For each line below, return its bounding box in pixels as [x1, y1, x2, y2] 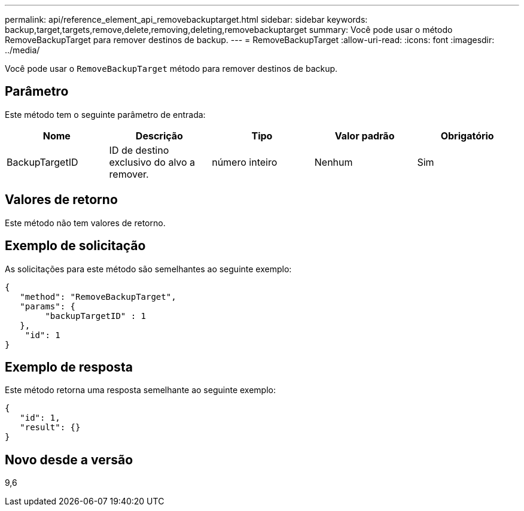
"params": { [20, 301, 76, 311]
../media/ [5, 45, 40, 55]
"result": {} [20, 422, 81, 433]
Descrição [135, 129, 183, 142]
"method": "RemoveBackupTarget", [20, 291, 176, 302]
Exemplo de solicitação [5, 238, 146, 254]
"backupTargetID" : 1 [45, 311, 147, 321]
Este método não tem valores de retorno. [5, 217, 166, 228]
